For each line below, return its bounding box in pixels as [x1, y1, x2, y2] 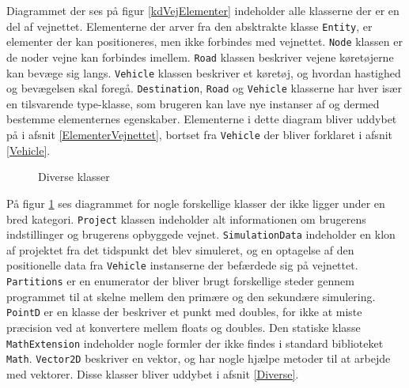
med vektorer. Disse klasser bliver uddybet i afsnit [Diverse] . [6, 365, 299, 382]
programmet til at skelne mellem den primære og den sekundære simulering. [6, 288, 376, 304]
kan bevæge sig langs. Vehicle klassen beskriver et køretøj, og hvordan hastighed [6, 64, 401, 81]
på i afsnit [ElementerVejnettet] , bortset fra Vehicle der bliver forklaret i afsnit [6, 126, 393, 143]
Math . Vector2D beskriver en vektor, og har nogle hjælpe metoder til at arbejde [6, 350, 391, 367]
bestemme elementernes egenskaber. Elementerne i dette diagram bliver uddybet [6, 111, 397, 127]
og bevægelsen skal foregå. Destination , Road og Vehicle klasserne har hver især [6, 80, 402, 96]
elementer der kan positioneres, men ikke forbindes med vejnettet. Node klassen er [6, 33, 403, 50]
